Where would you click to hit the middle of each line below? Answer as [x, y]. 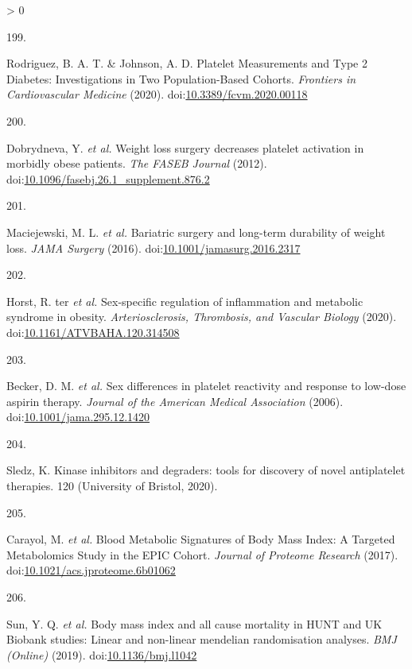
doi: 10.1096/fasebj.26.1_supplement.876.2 [108, 178]
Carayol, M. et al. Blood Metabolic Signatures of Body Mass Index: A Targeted [201, 539]
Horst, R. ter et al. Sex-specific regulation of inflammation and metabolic [185, 301]
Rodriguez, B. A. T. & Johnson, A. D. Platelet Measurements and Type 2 [187, 63]
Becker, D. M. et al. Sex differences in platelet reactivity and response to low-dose [206, 386]
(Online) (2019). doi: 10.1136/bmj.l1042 [102, 654]
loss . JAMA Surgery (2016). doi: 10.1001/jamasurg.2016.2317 [154, 247]
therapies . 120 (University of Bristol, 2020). [112, 486]
